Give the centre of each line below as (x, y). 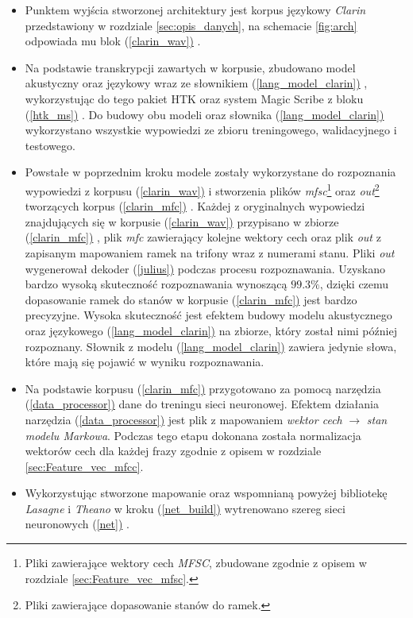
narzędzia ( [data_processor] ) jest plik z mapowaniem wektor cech (183, 419)
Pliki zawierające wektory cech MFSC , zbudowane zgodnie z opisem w (196, 563)
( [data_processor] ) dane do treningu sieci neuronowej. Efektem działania (202, 404)
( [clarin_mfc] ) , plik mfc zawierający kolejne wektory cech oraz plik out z (203, 237)
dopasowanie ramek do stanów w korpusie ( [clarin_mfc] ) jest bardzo (191, 299)
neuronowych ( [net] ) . (77, 524)
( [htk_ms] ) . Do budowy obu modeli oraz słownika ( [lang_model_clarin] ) (205, 114)
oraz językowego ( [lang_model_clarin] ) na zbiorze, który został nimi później (211, 330)
